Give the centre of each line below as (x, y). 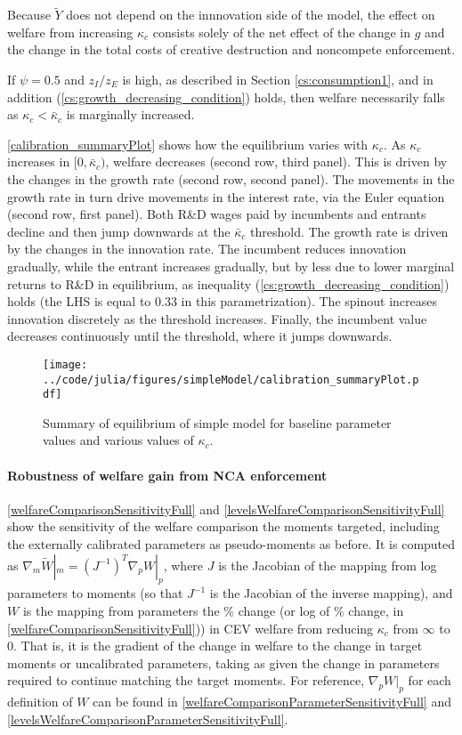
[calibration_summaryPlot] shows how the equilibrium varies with (188, 144)
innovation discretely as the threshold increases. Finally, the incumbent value (217, 318)
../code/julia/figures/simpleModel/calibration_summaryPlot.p (231, 380)
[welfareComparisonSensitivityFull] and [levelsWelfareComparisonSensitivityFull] (226, 509)
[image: (65, 364)
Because (29, 15)
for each (430, 680)
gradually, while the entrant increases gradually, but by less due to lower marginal (231, 266)
